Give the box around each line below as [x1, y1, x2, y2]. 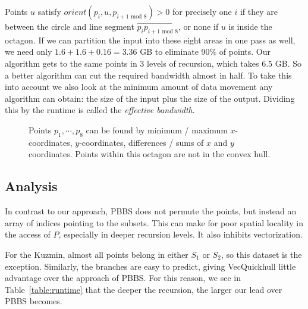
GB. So [275, 57, 302, 69]
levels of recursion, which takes [147, 57, 259, 69]
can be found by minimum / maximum [86, 123, 228, 136]
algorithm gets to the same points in [5, 57, 137, 69]
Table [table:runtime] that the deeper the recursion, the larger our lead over [5, 283, 282, 295]
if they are [240, 5, 278, 17]
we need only [5, 45, 52, 58]
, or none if [178, 20, 219, 32]
